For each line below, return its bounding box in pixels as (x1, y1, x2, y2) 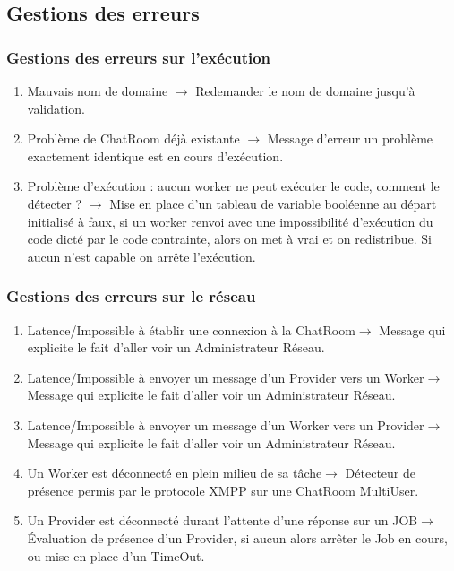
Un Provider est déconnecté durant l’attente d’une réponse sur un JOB (27, 511, 418, 530)
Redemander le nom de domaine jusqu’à (195, 82, 415, 99)
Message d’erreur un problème (267, 129, 433, 148)
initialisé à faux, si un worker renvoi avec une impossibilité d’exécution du (27, 212, 433, 230)
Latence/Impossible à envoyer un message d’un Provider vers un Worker (27, 368, 424, 386)
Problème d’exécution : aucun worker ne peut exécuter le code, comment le (27, 177, 440, 195)
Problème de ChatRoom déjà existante (27, 129, 240, 148)
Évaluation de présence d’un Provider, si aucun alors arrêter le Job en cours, (27, 528, 448, 547)
